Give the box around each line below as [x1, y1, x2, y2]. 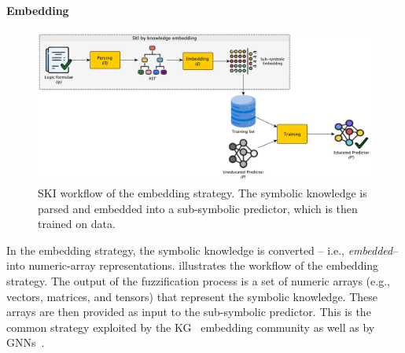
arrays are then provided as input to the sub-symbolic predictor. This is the [6, 303, 371, 320]
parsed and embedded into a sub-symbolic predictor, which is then [38, 200, 358, 216]
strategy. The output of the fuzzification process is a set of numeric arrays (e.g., [6, 273, 390, 289]
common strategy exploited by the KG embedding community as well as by [6, 318, 375, 335]
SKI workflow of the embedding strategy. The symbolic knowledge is [38, 185, 367, 201]
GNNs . [6, 334, 45, 351]
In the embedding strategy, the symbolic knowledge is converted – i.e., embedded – [6, 241, 399, 258]
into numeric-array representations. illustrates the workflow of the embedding [6, 257, 379, 274]
